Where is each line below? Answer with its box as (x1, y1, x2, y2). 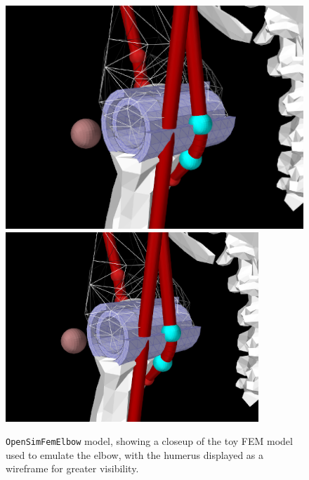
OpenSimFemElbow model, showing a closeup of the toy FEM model (6, 434, 293, 448)
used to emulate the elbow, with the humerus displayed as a (6, 447, 264, 462)
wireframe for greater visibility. (6, 461, 139, 476)
